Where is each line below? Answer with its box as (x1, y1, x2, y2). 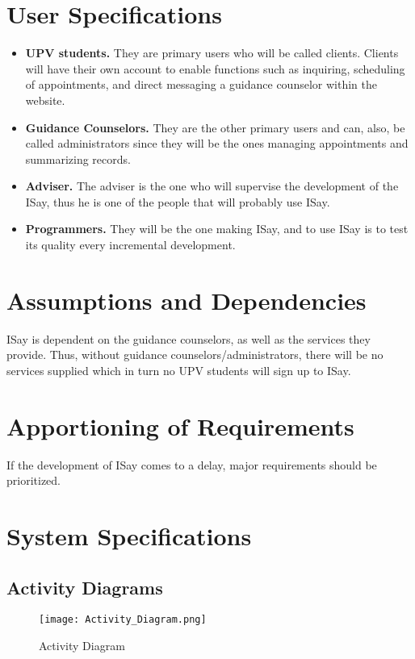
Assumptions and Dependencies (6, 283, 367, 316)
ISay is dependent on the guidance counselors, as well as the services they (6, 330, 371, 347)
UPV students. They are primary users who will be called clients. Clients (25, 44, 399, 61)
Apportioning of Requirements (6, 409, 354, 442)
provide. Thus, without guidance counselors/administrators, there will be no (6, 346, 384, 363)
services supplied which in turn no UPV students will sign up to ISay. (6, 361, 351, 378)
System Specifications (6, 519, 252, 553)
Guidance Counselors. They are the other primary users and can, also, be (25, 119, 405, 136)
